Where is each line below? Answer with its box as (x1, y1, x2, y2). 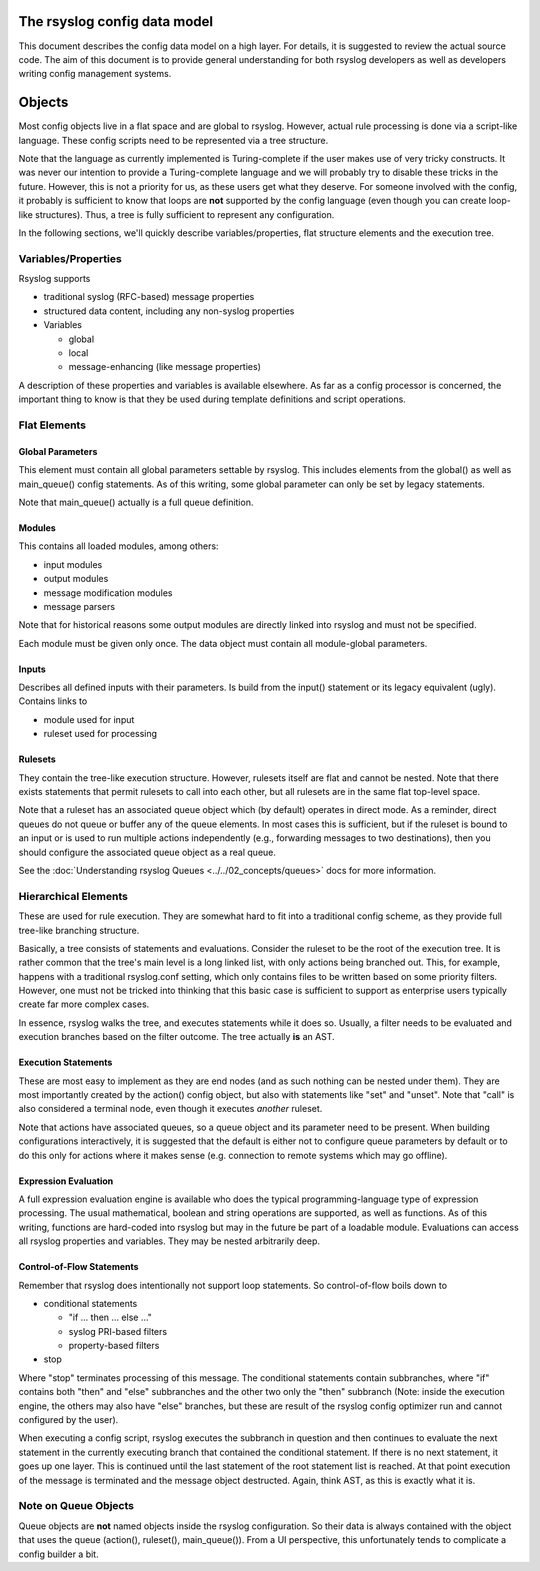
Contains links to (18, 695, 88, 707)
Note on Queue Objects (18, 1499, 135, 1513)
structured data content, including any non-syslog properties (43, 305, 295, 317)
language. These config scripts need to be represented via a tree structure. (18, 134, 329, 146)
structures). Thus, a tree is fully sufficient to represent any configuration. (35, 208, 335, 220)
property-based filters (68, 1340, 160, 1352)
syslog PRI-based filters (68, 1325, 168, 1337)
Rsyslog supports (18, 273, 91, 285)
